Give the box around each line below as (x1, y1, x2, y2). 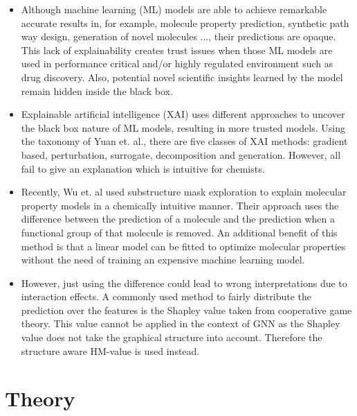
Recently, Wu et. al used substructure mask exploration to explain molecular (21, 184, 347, 199)
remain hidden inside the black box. (21, 83, 173, 98)
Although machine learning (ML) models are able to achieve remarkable (21, 2, 327, 16)
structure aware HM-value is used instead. (21, 343, 200, 358)
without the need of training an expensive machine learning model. (21, 252, 305, 267)
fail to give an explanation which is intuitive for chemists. (21, 161, 265, 175)
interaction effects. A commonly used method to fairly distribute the (21, 289, 311, 304)
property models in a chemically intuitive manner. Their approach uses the (21, 198, 339, 212)
